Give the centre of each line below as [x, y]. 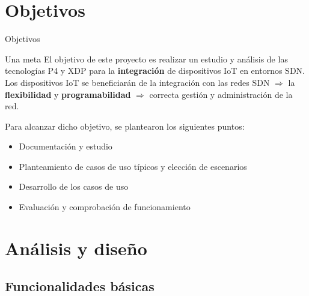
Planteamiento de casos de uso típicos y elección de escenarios [133, 166]
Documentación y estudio [66, 146]
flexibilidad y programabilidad [68, 94]
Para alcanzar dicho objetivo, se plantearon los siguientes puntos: [125, 126]
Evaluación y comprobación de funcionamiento [105, 207]
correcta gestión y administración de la [221, 94]
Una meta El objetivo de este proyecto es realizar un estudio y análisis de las [146, 59]
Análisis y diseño [76, 248]
